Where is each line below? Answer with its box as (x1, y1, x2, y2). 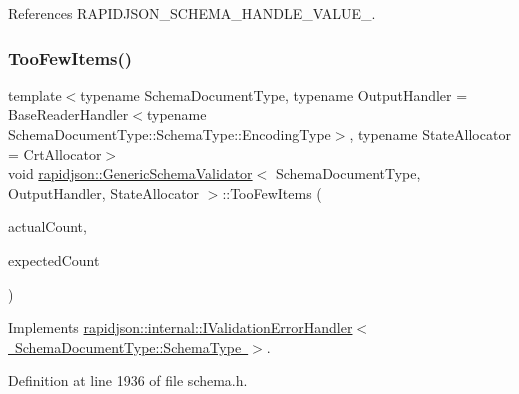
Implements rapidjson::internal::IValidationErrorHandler (8, 317, 353, 338)
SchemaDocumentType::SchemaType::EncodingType (8, 124, 331, 144)
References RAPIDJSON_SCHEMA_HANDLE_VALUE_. (8, 3, 376, 23)
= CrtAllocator (8, 143, 102, 164)
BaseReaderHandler (8, 104, 129, 125)
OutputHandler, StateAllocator (8, 182, 200, 203)
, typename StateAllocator (349, 124, 511, 144)
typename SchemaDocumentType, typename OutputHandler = (80, 84, 468, 105)
